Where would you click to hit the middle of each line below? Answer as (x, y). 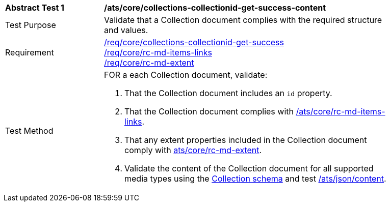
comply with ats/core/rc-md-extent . (193, 150)
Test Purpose (31, 25)
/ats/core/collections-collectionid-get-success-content (215, 8)
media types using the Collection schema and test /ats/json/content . (255, 179)
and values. (126, 30)
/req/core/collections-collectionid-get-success (194, 42)
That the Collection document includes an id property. (228, 93)
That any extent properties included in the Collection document (246, 140)
